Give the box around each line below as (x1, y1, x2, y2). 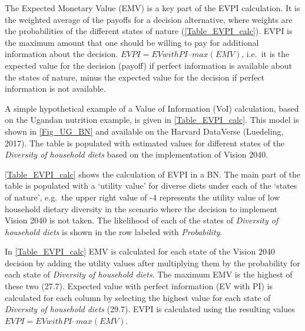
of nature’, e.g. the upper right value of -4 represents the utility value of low (5, 190, 280, 203)
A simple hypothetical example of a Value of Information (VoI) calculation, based (5, 102, 299, 114)
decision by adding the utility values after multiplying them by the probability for (5, 256, 300, 269)
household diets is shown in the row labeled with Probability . (5, 225, 223, 238)
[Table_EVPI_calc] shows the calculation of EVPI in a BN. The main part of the (5, 168, 301, 180)
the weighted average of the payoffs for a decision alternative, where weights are (5, 13, 293, 25)
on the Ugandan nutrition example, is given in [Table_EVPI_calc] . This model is (5, 113, 299, 126)
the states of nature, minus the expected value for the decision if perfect (5, 71, 265, 83)
